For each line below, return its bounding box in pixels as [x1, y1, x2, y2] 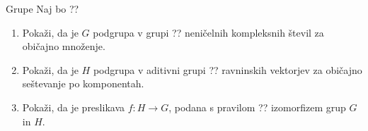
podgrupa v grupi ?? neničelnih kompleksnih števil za [93, 25, 324, 39]
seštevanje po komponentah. [22, 76, 144, 91]
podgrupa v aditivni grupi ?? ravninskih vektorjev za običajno [93, 62, 362, 77]
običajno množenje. [22, 39, 105, 54]
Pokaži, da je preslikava [22, 99, 125, 114]
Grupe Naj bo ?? [6, 1, 79, 15]
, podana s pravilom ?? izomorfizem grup [168, 99, 346, 114]
